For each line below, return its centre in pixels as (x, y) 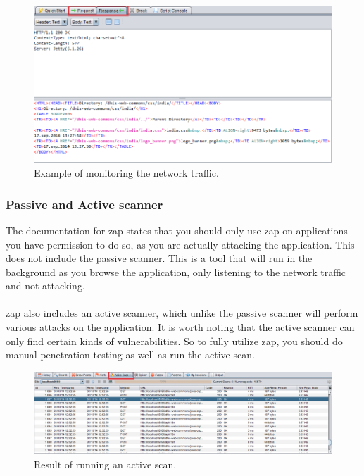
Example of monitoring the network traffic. (126, 173)
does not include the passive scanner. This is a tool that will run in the (159, 258)
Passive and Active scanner (84, 204)
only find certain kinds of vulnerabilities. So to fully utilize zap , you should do (174, 340)
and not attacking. (45, 286)
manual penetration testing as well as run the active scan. (130, 355)
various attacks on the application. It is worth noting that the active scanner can (180, 327)
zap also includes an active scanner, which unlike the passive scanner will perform (182, 313)
